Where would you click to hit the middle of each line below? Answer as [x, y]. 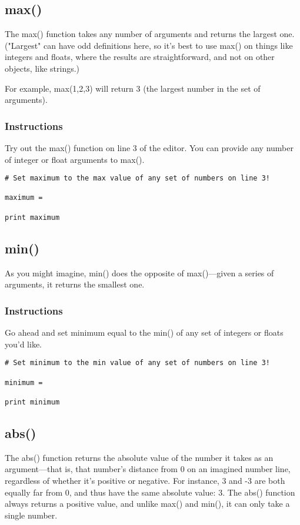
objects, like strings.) [42, 68]
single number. [31, 515]
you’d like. [24, 344]
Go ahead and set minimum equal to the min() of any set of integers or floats [144, 332]
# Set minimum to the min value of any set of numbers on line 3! [138, 363]
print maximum [32, 217]
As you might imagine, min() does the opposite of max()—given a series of [139, 272]
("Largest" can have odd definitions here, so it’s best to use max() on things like [149, 45]
